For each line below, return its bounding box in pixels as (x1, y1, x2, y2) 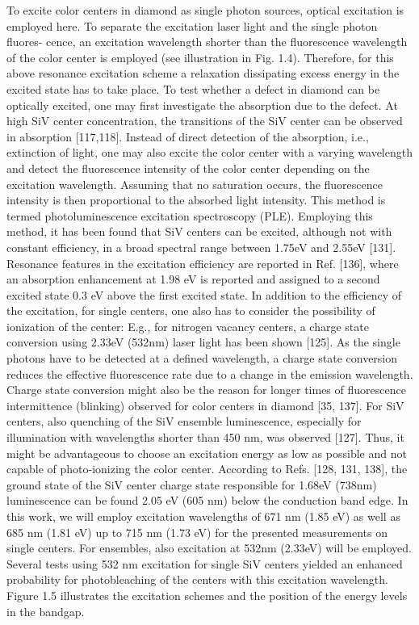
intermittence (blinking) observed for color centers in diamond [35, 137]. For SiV (6, 396, 404, 413)
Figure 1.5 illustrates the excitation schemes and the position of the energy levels (6, 586, 408, 603)
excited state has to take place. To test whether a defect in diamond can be (6, 80, 380, 97)
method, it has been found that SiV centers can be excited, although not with (6, 223, 392, 240)
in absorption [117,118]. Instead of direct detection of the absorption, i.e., (6, 128, 369, 145)
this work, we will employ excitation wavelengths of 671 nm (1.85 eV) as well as (6, 508, 400, 524)
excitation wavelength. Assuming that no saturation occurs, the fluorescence (6, 175, 383, 192)
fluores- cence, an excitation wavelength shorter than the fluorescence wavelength (6, 33, 408, 50)
